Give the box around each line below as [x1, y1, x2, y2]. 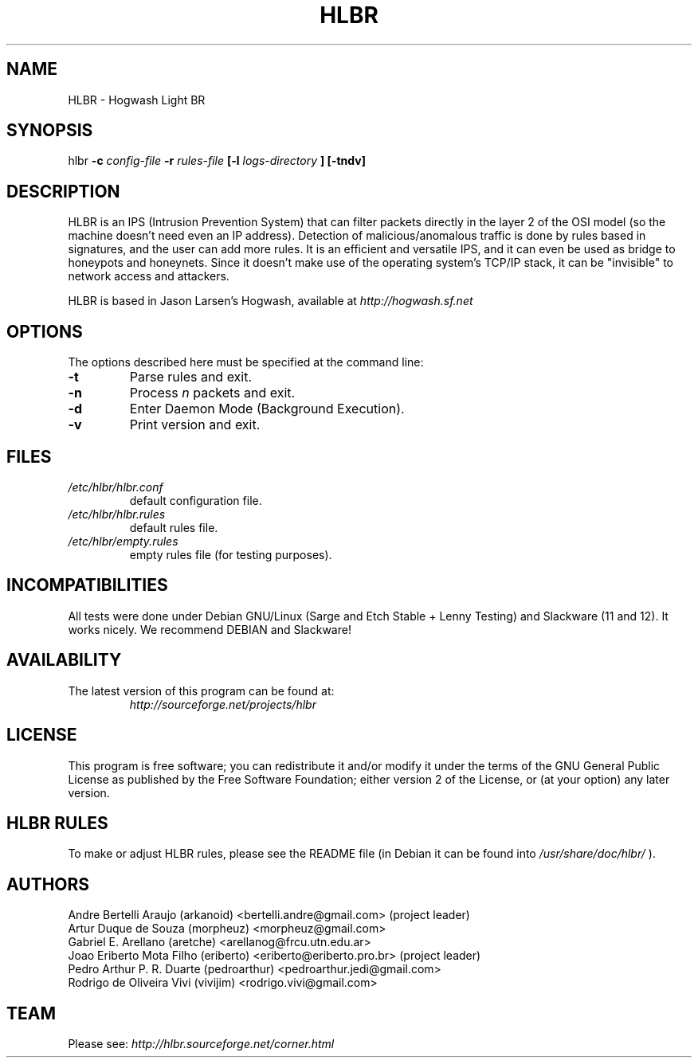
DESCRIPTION [6, 181, 120, 201]
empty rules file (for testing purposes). [129, 547, 332, 561]
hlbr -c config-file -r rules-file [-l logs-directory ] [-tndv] [68, 154, 366, 168]
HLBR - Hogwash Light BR [68, 92, 206, 107]
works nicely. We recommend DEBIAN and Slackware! [68, 622, 351, 636]
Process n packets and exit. [129, 385, 296, 401]
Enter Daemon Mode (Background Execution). [129, 401, 405, 417]
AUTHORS [6, 874, 90, 894]
